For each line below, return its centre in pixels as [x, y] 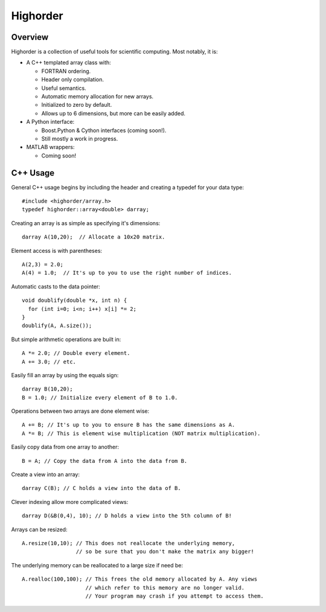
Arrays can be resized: [39, 529]
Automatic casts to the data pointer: [56, 286]
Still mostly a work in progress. [80, 138]
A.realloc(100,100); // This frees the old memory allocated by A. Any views [140, 579]
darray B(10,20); [47, 389]
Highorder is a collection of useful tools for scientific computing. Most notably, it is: [115, 52]
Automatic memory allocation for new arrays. [97, 97]
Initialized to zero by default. [77, 105]
